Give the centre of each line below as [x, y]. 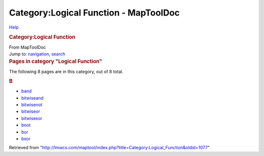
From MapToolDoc [28, 47]
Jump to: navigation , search [37, 54]
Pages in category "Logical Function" [56, 62]
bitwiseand [32, 98]
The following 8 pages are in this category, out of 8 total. [66, 71]
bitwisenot [32, 105]
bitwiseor [31, 111]
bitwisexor [32, 118]
